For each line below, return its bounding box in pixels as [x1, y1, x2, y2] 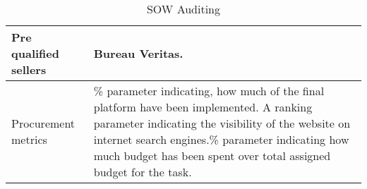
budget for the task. [93, 164, 192, 180]
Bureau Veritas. [93, 45, 183, 61]
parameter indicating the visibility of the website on [93, 115, 351, 131]
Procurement [11, 115, 76, 131]
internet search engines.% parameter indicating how [93, 131, 349, 147]
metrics [11, 131, 47, 147]
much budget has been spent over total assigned [93, 147, 331, 164]
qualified [11, 45, 59, 61]
